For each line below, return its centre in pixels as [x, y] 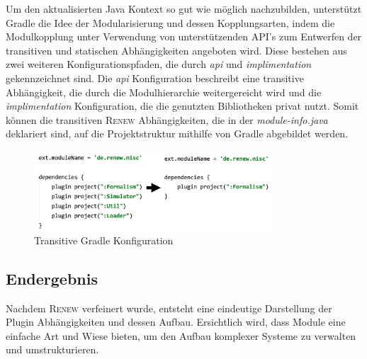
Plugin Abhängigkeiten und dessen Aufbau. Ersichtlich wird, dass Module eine [176, 322]
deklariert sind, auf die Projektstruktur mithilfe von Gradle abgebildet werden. [177, 133]
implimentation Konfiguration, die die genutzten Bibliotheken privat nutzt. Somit [182, 106]
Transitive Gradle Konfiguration [104, 240]
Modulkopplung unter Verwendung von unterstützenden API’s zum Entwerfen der [184, 36]
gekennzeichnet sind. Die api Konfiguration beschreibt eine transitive [155, 78]
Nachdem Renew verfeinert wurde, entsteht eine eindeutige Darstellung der [169, 308]
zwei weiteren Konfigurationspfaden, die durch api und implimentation [159, 64]
